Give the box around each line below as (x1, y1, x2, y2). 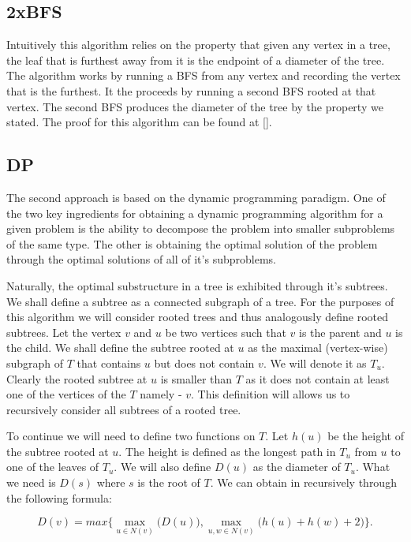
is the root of (137, 474, 200, 491)
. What (355, 458, 390, 475)
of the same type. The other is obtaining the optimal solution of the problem (6, 235, 378, 252)
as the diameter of (252, 458, 341, 475)
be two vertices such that (165, 323, 286, 340)
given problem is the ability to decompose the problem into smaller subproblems (6, 220, 395, 237)
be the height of (327, 428, 404, 444)
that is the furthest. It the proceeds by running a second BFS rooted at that (6, 82, 376, 99)
